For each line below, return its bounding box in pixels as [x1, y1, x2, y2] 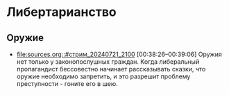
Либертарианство [6, 4, 117, 20]
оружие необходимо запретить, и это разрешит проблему [16, 72, 191, 80]
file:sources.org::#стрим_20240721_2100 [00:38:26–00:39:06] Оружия [16, 50, 223, 58]
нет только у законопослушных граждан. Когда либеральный [16, 58, 200, 66]
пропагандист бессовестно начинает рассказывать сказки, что [16, 65, 206, 73]
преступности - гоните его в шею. [16, 80, 119, 87]
